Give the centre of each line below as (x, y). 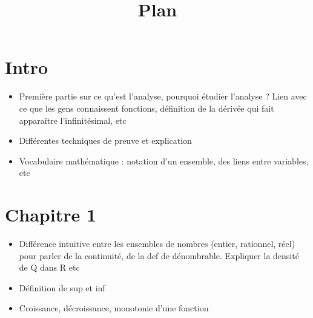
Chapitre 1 (51, 215)
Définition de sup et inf (62, 287)
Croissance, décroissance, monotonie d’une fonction (114, 308)
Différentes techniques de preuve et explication (105, 140)
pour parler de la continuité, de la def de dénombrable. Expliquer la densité (159, 255)
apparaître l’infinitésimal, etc (73, 120)
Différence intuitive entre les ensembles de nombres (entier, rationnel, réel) (157, 243)
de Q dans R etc (49, 267)
